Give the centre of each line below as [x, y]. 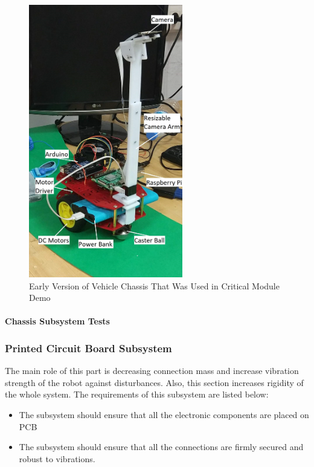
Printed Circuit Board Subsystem [88, 348]
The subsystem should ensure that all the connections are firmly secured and [161, 447]
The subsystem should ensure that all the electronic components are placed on [164, 414]
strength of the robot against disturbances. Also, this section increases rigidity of [154, 382]
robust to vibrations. [57, 458]
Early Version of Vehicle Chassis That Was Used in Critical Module [154, 285]
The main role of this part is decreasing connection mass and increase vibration [152, 371]
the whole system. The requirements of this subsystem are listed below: [137, 394]
